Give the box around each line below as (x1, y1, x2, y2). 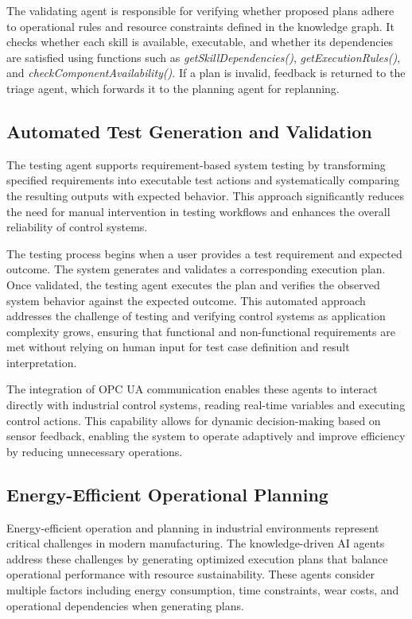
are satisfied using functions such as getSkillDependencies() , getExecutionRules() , (6, 48, 401, 65)
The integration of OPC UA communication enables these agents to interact (6, 381, 378, 397)
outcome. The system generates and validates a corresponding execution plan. (6, 261, 386, 277)
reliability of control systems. (6, 219, 148, 235)
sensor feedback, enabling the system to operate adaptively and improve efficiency (6, 427, 406, 444)
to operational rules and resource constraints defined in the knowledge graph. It (6, 17, 395, 34)
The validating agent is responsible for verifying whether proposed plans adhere (6, 2, 395, 18)
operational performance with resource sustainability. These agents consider (6, 566, 375, 582)
